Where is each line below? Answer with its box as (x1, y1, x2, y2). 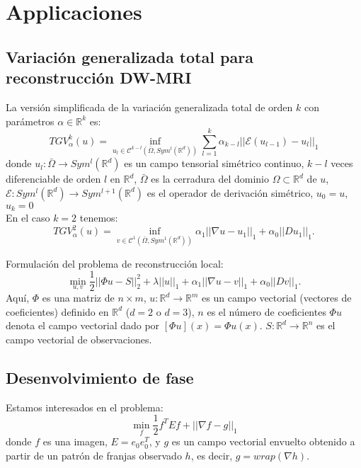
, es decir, (190, 448, 233, 463)
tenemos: (79, 210, 118, 225)
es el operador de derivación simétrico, (147, 185, 314, 200)
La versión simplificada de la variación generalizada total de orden (6, 99, 293, 114)
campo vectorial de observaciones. (6, 331, 152, 346)
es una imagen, (42, 434, 108, 449)
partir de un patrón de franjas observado (6, 448, 182, 463)
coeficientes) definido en (6, 304, 109, 319)
